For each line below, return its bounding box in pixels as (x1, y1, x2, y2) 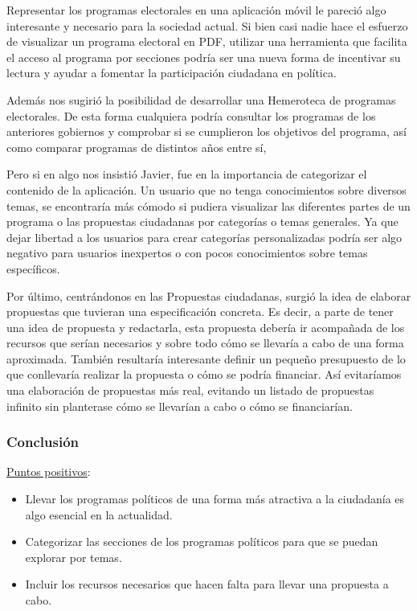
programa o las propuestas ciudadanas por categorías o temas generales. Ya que (6, 213, 399, 230)
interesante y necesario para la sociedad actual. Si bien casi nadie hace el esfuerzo (6, 17, 408, 34)
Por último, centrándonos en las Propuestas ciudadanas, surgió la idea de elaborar (6, 287, 411, 304)
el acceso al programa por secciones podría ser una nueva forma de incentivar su (6, 48, 401, 65)
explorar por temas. (25, 548, 122, 565)
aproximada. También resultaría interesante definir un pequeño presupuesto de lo (6, 350, 406, 367)
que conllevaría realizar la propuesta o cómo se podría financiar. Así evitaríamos (6, 366, 402, 383)
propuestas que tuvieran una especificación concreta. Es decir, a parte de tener (6, 303, 394, 320)
